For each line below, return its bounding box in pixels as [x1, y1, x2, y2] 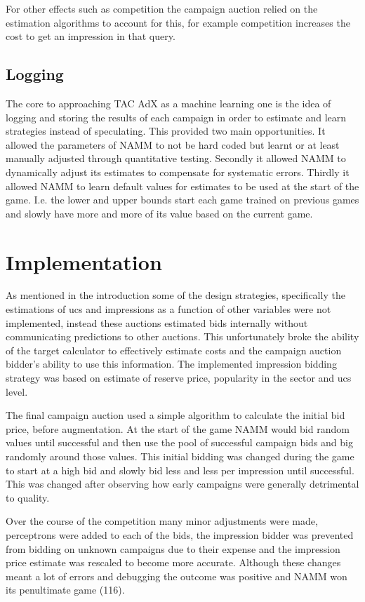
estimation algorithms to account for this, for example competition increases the [6, 15, 350, 29]
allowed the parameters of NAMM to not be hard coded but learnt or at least [6, 137, 340, 152]
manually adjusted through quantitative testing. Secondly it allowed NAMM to [6, 151, 346, 166]
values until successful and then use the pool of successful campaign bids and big [6, 435, 353, 450]
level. [6, 384, 28, 399]
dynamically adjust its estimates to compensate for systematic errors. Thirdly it [6, 164, 350, 179]
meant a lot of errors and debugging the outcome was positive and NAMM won [6, 568, 347, 583]
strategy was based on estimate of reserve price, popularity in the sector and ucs [6, 370, 352, 385]
